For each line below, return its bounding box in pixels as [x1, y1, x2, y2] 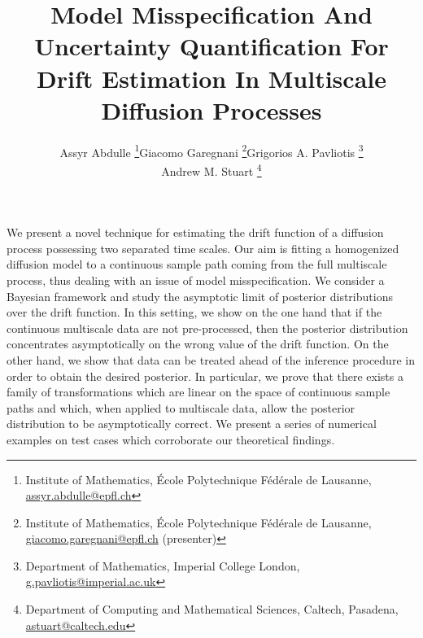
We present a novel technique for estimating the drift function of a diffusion [7, 224, 384, 241]
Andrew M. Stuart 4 [161, 159, 262, 179]
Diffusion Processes [101, 93, 322, 126]
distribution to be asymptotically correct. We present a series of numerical [7, 415, 377, 432]
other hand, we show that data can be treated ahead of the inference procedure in [7, 351, 415, 368]
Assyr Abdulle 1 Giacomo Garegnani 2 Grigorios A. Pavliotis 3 [59, 141, 364, 160]
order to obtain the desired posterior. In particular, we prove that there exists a [7, 367, 403, 384]
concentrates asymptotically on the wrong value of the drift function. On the [7, 335, 389, 352]
